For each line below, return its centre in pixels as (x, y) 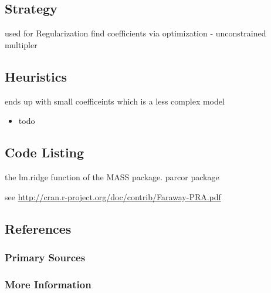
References (38, 228)
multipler (21, 44)
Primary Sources (45, 257)
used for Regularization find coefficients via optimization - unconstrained (135, 33)
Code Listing (45, 152)
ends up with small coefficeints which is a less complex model (115, 101)
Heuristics (36, 76)
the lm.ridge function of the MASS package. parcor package (112, 176)
